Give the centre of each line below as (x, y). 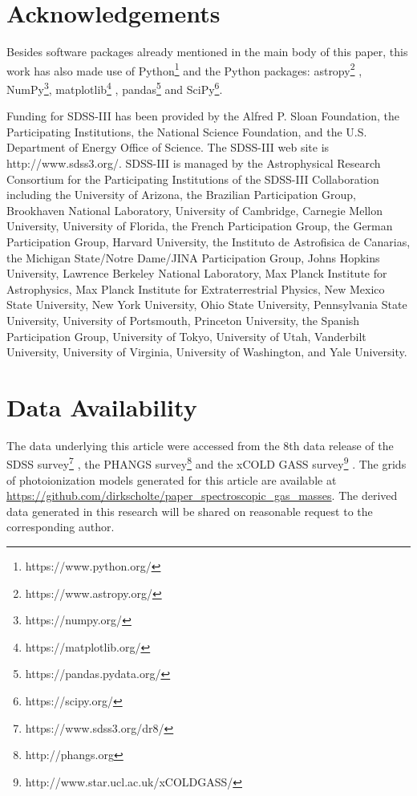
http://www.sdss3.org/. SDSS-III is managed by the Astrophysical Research (194, 163)
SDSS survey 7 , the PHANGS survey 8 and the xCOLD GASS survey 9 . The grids (206, 463)
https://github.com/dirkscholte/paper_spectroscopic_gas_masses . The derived (202, 495)
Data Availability (102, 406)
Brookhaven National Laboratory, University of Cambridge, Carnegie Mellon (194, 210)
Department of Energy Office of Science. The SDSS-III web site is (168, 147)
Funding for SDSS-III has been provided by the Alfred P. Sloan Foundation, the (203, 116)
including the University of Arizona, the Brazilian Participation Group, (182, 195)
